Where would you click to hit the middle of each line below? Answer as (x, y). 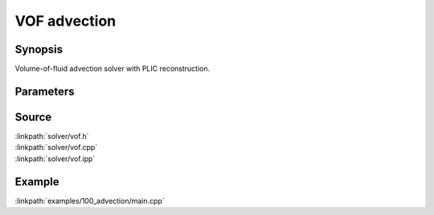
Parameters (45, 91)
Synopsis (39, 49)
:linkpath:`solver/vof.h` (52, 136)
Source (33, 117)
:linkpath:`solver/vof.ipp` (55, 158)
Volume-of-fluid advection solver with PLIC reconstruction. (113, 69)
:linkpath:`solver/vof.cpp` (56, 148)
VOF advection (66, 21)
